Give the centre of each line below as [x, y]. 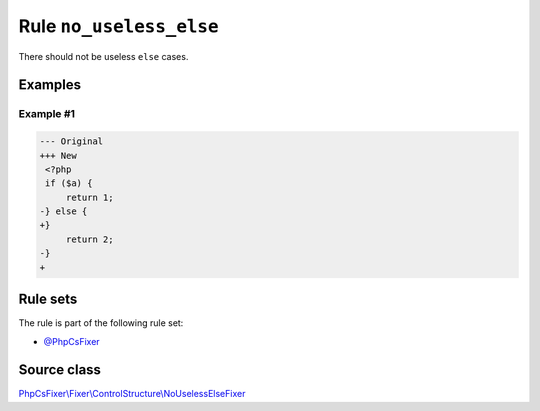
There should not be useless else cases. [103, 56]
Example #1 [46, 114]
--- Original [71, 141]
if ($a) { [69, 183]
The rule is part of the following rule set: [101, 323]
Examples [50, 85]
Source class [60, 370]
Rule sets [48, 299]
